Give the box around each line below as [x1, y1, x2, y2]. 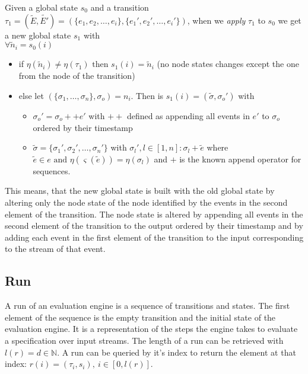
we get [278, 14, 301, 26]
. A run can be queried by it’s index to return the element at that [57, 346, 296, 358]
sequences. [33, 164, 71, 177]
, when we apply [187, 14, 246, 26]
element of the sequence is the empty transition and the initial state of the [5, 311, 276, 323]
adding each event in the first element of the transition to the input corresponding [5, 231, 304, 243]
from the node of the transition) [18, 69, 135, 82]
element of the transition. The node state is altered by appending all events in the [5, 207, 303, 220]
